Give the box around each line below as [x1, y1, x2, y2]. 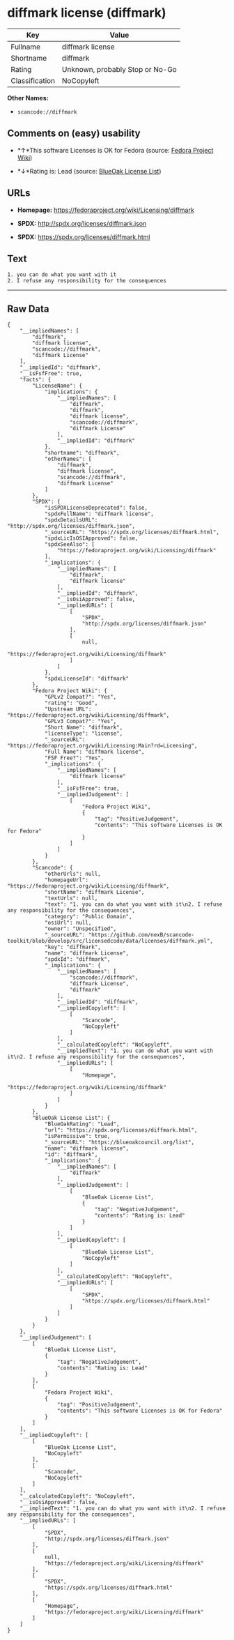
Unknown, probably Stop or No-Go [61, 64, 178, 74]
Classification [10, 75, 56, 85]
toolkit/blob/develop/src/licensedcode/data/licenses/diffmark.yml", [7, 938, 214, 945]
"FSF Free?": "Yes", [44, 754, 104, 761]
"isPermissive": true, [44, 1133, 111, 1140]
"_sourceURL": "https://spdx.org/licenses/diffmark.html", [44, 529, 219, 536]
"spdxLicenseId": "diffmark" [44, 675, 130, 683]
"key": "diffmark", [44, 943, 101, 951]
